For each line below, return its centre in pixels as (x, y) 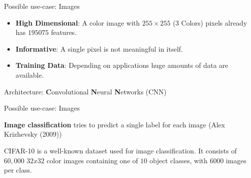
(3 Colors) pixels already (210, 22)
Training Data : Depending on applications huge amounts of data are (122, 65)
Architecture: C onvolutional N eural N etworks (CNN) (85, 91)
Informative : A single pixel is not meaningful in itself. (99, 48)
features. (64, 32)
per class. (18, 170)
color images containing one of (92, 160)
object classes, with (179, 160)
